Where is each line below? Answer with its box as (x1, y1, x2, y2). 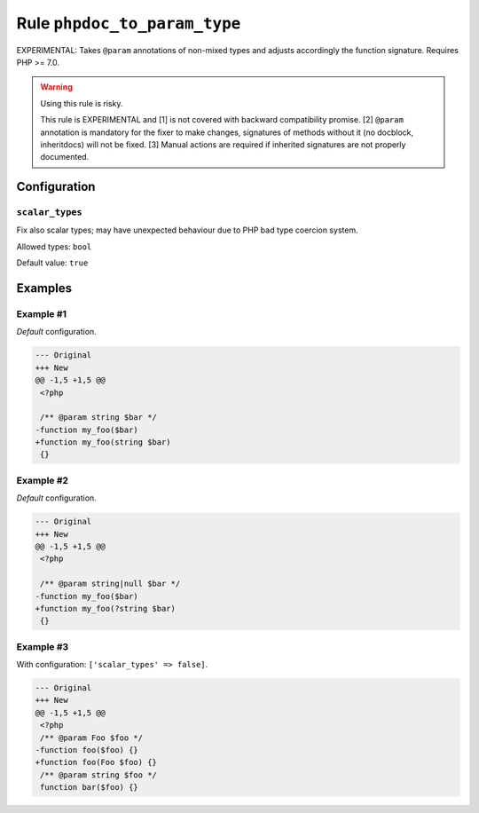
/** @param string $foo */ (40, 770, 157, 780)
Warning (40, 82, 73, 92)
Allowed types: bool (16, 241, 92, 252)
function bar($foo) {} (40, 782, 139, 793)
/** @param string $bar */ (40, 413, 157, 422)
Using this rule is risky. (40, 98, 123, 108)
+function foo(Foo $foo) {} (35, 757, 157, 768)
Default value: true (16, 257, 89, 268)
